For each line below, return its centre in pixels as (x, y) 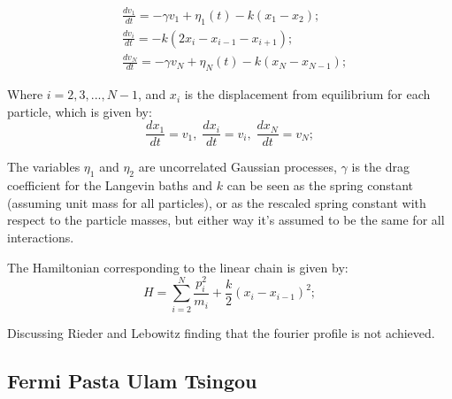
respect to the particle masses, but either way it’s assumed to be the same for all (226, 220)
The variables (44, 167)
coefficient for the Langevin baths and (110, 185)
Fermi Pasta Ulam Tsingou (132, 380)
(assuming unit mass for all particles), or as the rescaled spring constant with (217, 202)
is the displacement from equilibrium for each (307, 94)
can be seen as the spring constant (320, 185)
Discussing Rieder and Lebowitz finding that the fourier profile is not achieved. (221, 332)
